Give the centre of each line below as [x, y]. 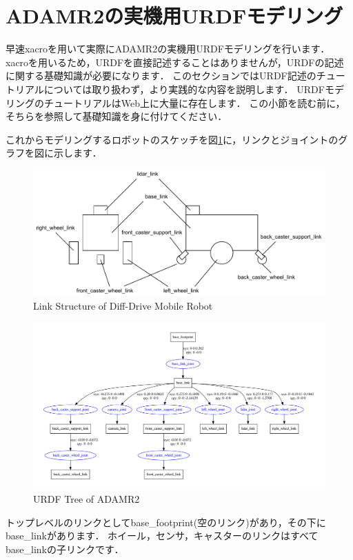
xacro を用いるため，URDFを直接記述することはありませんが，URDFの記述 [175, 62]
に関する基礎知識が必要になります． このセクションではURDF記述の [161, 76]
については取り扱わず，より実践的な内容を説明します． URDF [184, 89]
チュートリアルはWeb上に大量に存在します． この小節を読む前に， [194, 102]
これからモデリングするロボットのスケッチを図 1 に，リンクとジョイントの [172, 139]
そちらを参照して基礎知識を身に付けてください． [117, 116]
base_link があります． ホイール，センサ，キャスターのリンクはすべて [162, 536]
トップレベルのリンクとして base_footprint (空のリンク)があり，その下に [166, 522]
